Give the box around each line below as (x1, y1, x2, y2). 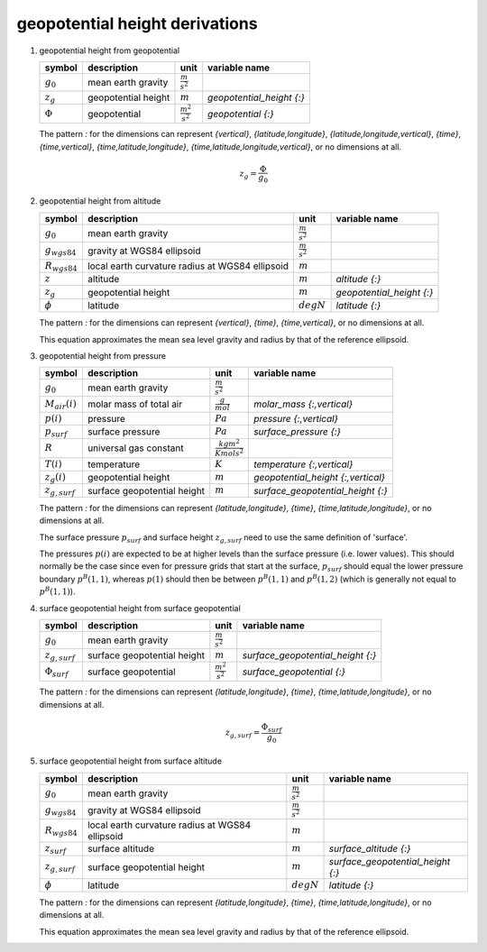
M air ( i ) (44, 398, 77, 412)
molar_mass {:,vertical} (253, 398, 354, 410)
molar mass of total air (87, 398, 183, 410)
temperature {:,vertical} (253, 458, 354, 471)
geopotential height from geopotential (39, 45, 180, 56)
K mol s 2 (215, 446, 243, 458)
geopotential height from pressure (39, 350, 167, 361)
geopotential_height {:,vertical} (253, 471, 386, 484)
